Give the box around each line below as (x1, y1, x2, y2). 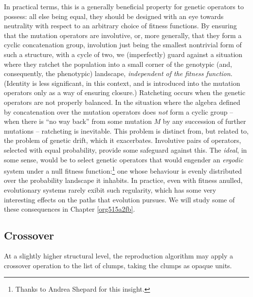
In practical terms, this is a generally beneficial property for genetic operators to (4, 1, 244, 11)
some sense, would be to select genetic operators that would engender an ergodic (4, 154, 243, 164)
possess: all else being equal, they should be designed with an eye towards (4, 11, 224, 21)
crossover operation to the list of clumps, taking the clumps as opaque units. (4, 260, 232, 270)
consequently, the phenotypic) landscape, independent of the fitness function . (4, 68, 233, 79)
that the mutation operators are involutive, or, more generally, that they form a (4, 30, 242, 40)
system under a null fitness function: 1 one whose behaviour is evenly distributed (4, 164, 242, 176)
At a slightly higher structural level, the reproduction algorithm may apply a (4, 250, 233, 260)
